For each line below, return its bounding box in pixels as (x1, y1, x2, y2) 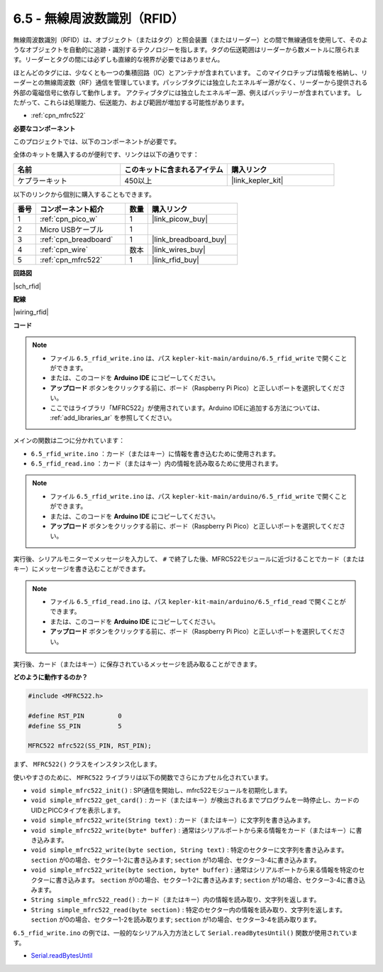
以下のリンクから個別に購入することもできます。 (13, 190, 156, 198)
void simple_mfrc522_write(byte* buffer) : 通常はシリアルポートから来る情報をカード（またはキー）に (30, 826, 356, 834)
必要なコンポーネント (13, 124, 76, 133)
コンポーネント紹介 (40, 205, 104, 215)
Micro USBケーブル (40, 225, 104, 234)
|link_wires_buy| (151, 245, 206, 255)
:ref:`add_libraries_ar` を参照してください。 (50, 413, 176, 422)
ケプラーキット (17, 175, 67, 185)
